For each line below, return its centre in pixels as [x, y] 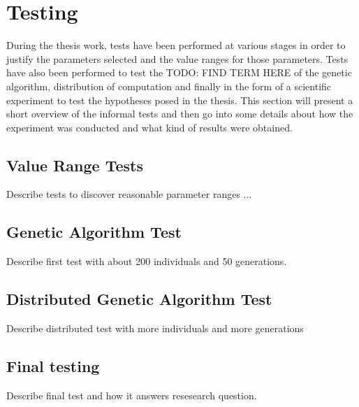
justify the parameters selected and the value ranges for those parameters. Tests [177, 58]
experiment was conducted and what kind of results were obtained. [149, 127]
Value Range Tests [75, 165]
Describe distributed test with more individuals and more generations [155, 328]
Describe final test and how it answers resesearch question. [132, 395]
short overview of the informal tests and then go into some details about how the [180, 114]
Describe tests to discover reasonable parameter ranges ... [129, 194]
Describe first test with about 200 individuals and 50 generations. [147, 261]
